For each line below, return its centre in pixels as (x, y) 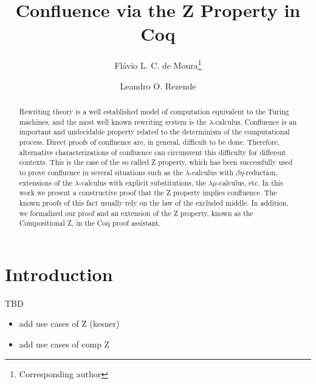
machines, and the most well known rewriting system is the (113, 121)
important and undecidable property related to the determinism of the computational (154, 132)
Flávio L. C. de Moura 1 (158, 64)
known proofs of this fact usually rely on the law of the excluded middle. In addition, (154, 202)
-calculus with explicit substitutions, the (143, 182)
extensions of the (46, 182)
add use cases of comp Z (64, 344)
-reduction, (260, 172)
